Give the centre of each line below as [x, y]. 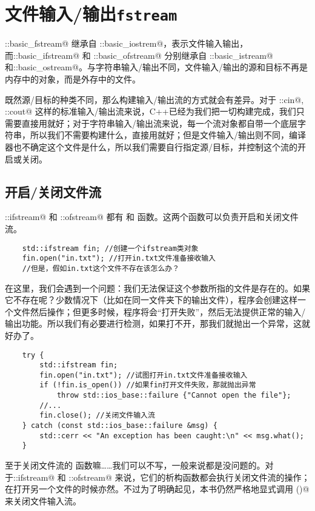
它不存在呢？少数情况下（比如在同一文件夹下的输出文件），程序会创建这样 [151, 300]
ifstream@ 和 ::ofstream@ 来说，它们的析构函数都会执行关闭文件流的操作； [164, 477]
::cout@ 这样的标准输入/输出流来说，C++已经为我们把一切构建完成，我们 [151, 111]
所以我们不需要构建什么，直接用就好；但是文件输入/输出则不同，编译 [168, 135]
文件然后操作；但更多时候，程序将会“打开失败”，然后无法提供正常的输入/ [159, 311]
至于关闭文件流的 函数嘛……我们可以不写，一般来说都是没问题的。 [135, 465]
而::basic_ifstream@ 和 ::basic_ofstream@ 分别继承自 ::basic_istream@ [139, 55]
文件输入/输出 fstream [91, 14]
